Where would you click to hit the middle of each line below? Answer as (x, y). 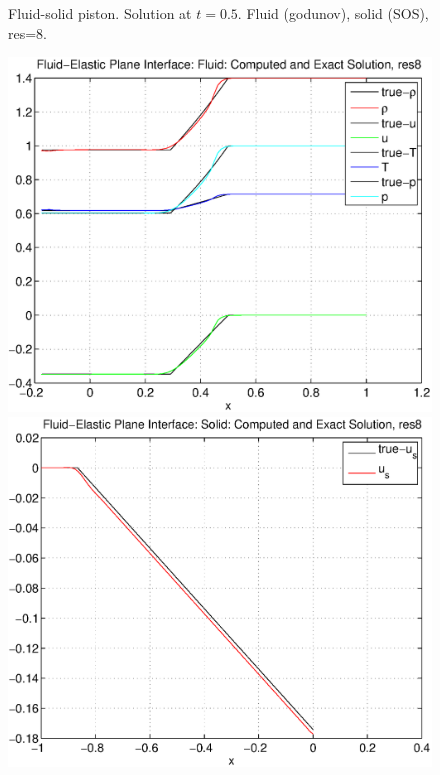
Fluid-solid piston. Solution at (100, 13)
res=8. (28, 32)
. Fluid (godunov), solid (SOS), (333, 13)
